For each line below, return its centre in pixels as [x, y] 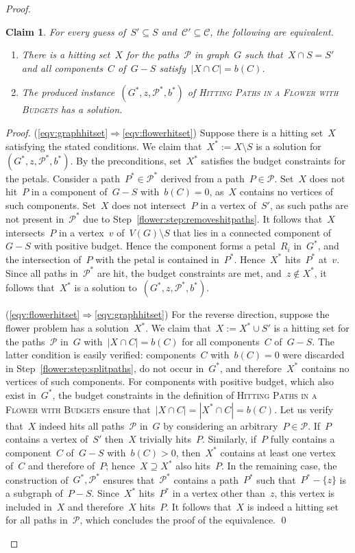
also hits [193, 466]
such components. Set [51, 205]
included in [29, 506]
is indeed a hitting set [293, 506]
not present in [35, 218]
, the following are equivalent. [272, 31]
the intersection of [44, 259]
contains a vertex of [47, 439]
